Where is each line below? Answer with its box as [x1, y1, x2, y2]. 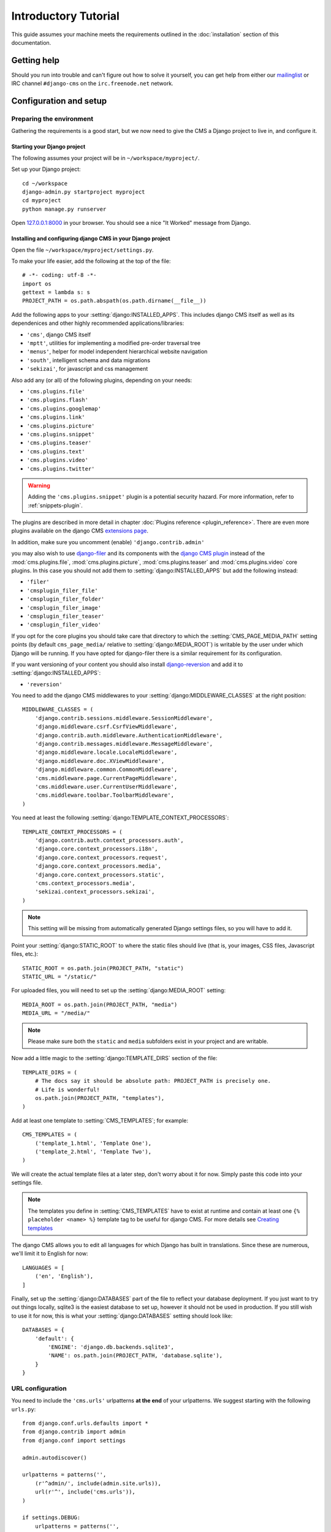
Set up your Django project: [11, 165, 81, 173]
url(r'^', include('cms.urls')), [34, 1488, 136, 1495]
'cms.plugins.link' [26, 414, 85, 421]
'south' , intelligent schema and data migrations [26, 356, 150, 364]
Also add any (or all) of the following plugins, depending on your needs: [11, 376, 192, 384]
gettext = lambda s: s [22, 289, 91, 296]
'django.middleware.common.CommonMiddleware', [34, 766, 178, 773]
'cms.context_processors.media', [34, 879, 136, 887]
